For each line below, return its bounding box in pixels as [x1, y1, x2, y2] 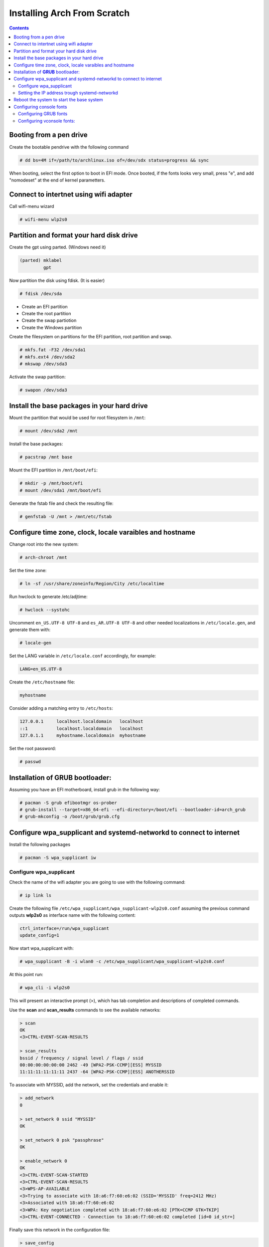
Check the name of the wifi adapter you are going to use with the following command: [9, 879, 186, 885]
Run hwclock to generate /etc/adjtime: [9, 594, 88, 600]
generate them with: [9, 626, 51, 633]
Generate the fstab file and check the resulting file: [9, 500, 114, 506]
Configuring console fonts [13, 104, 67, 110]
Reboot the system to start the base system [13, 97, 103, 103]
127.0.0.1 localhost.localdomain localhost [19, 719, 143, 724]
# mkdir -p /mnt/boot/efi [19, 480, 83, 486]
